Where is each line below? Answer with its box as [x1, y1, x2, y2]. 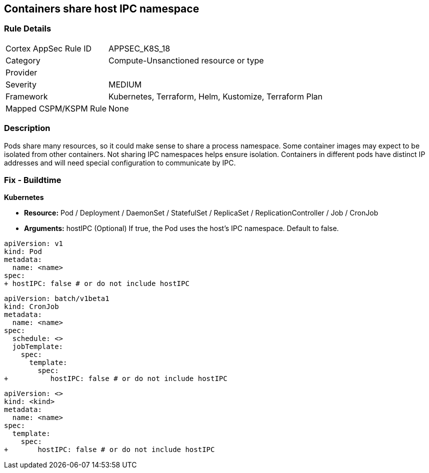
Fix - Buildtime [4, 174, 61, 185]
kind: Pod [4, 247, 42, 256]
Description [4, 123, 50, 133]
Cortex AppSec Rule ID [5, 43, 92, 53]
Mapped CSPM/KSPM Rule [5, 103, 107, 113]
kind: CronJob [4, 302, 59, 311]
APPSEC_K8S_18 [108, 43, 170, 53]
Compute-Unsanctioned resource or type [108, 55, 264, 65]
